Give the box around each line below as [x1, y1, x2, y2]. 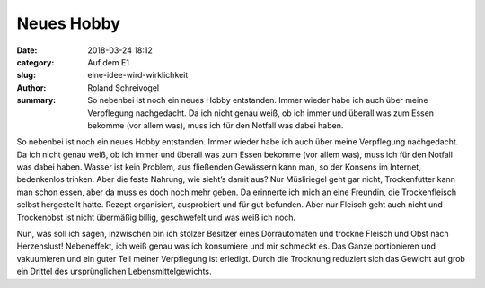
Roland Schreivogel [87, 82, 160, 93]
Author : [16, 82, 47, 93]
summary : [16, 95, 57, 106]
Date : [16, 45, 38, 56]
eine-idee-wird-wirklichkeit [87, 70, 189, 81]
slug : [16, 70, 36, 81]
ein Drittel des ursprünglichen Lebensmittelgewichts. [16, 266, 212, 277]
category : [16, 57, 55, 67]
